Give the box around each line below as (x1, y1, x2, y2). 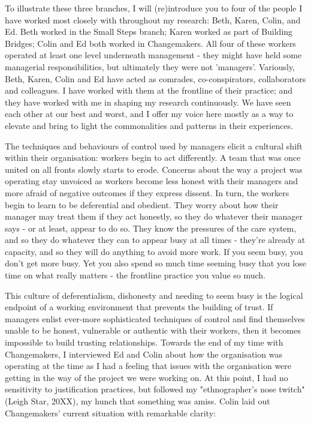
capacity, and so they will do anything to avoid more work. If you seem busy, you (5, 245, 303, 257)
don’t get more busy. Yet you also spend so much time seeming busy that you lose (5, 257, 306, 269)
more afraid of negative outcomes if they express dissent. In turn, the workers (5, 186, 289, 199)
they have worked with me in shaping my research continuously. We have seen (5, 95, 291, 108)
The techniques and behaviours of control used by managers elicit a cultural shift (5, 139, 303, 152)
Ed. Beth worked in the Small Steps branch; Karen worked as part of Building (5, 25, 293, 38)
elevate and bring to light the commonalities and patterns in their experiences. (5, 119, 294, 131)
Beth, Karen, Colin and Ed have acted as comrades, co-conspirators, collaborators (5, 72, 306, 85)
